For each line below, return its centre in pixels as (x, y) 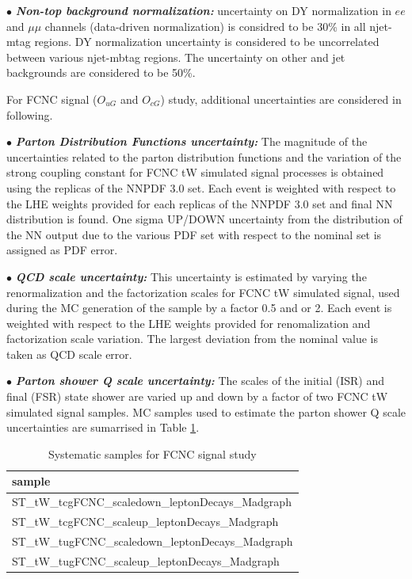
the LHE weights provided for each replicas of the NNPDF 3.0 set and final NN (200, 203)
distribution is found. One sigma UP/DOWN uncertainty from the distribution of (204, 219)
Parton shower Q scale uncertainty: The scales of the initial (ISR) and (200, 381)
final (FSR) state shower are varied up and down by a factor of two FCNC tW (197, 396)
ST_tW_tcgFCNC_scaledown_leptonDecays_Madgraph (152, 502)
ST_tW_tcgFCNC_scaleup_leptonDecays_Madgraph (145, 522)
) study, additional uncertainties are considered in (281, 99)
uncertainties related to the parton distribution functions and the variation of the (204, 156)
